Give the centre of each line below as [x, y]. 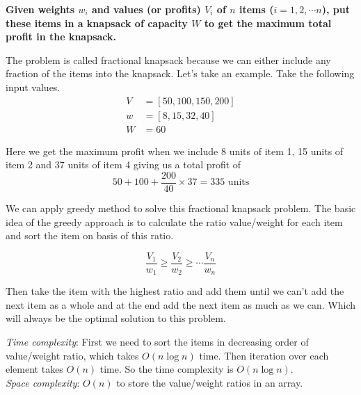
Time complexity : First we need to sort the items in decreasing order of [157, 341]
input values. [33, 87]
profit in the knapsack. [61, 37]
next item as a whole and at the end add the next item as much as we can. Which [180, 304]
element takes [34, 369]
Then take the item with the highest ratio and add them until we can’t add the [175, 291]
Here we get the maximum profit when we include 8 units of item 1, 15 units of [175, 151]
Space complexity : [43, 382]
